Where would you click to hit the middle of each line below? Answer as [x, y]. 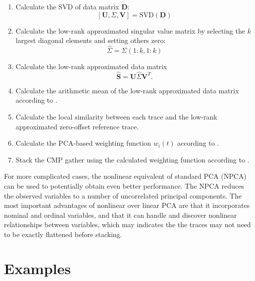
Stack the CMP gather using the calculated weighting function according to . [132, 159]
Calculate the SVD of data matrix [67, 6]
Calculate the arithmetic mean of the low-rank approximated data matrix [127, 90]
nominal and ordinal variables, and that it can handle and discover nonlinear [121, 215]
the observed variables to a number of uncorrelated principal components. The [123, 195]
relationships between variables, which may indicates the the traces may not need [127, 224]
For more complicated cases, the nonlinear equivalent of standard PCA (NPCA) [125, 176]
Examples [37, 268]
